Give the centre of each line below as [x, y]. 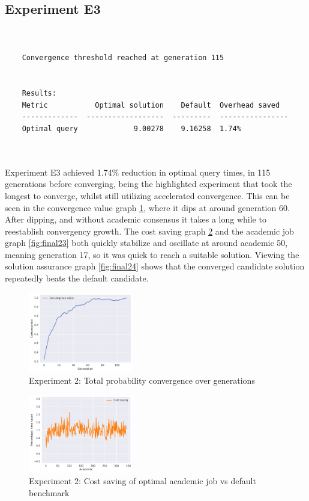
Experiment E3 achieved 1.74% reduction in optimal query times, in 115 [138, 172]
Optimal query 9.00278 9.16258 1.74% [131, 128]
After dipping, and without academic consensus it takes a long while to [136, 219]
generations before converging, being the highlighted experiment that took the [148, 184]
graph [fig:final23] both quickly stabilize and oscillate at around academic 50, [146, 243]
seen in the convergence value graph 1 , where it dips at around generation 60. [147, 207]
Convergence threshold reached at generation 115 [123, 58]
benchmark [49, 493]
